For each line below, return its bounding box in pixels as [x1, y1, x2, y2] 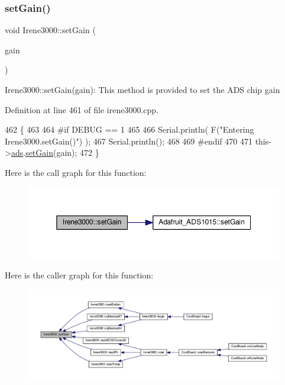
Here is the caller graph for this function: [5, 268, 154, 281]
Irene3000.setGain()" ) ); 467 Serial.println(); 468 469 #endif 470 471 [5, 134, 252, 147]
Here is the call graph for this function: [5, 166, 147, 178]
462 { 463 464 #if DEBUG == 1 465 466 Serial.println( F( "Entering [5, 123, 254, 136]
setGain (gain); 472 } [25, 146, 99, 159]
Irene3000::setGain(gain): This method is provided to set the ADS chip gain [5, 84, 280, 95]
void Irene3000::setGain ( [5, 24, 96, 36]
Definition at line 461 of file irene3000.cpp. [5, 103, 159, 115]
